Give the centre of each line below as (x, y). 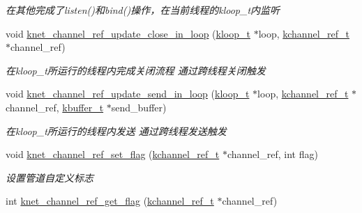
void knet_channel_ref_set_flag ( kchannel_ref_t (113, 154)
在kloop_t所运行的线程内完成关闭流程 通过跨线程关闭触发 (136, 70)
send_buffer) (139, 107)
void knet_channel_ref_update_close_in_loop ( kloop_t (128, 33)
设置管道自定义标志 (50, 177)
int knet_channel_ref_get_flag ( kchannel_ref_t (110, 201)
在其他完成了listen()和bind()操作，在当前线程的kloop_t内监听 (143, 10)
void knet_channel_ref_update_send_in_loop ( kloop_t (128, 94)
